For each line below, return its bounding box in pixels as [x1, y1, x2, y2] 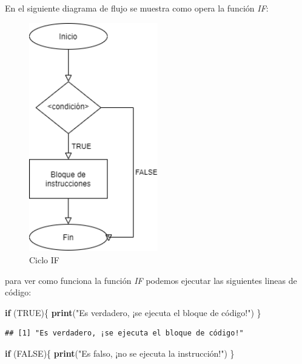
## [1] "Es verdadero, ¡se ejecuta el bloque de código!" [5, 329, 244, 338]
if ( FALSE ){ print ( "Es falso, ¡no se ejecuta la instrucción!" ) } [5, 347, 235, 360]
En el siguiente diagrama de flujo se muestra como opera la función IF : [5, 2, 269, 14]
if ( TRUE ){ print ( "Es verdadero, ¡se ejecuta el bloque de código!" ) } [5, 306, 261, 318]
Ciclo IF [29, 254, 59, 266]
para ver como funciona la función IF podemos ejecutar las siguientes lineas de [5, 274, 297, 286]
